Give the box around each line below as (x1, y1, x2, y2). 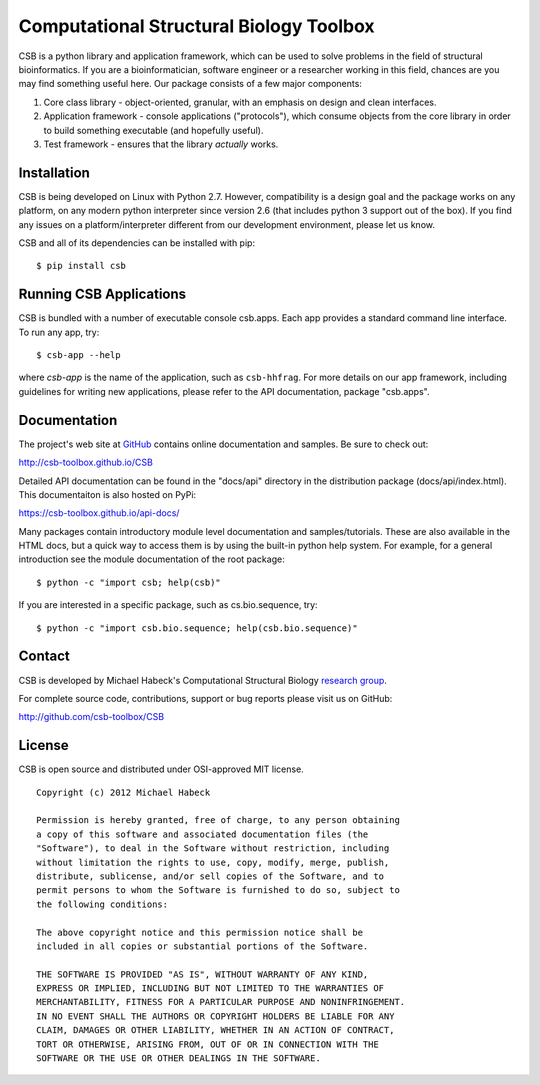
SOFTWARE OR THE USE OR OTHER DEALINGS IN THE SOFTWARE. (36, 1053, 322, 1064)
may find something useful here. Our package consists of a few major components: (18, 78, 362, 90)
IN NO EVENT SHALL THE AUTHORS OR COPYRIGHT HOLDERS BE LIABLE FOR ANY (36, 1010, 395, 1022)
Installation (18, 164, 90, 181)
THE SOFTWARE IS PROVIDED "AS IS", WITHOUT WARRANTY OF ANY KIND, (36, 968, 369, 980)
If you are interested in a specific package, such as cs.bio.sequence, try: (18, 599, 319, 611)
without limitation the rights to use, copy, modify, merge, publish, (36, 856, 390, 868)
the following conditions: (36, 898, 169, 910)
